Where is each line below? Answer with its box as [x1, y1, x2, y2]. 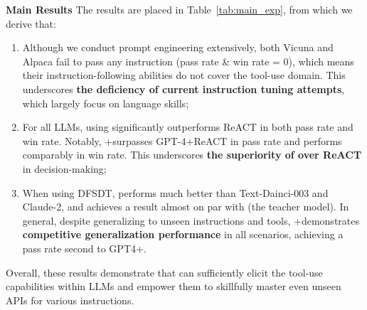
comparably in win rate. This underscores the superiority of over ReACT [22, 147, 362, 162]
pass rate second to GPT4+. [22, 240, 147, 255]
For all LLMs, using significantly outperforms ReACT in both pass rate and [22, 119, 353, 134]
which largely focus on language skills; [22, 95, 189, 110]
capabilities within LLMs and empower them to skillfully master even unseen [6, 279, 341, 294]
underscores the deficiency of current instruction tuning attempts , [22, 81, 345, 96]
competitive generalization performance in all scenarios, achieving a [22, 227, 344, 242]
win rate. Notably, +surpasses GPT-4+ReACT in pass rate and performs [22, 133, 342, 148]
